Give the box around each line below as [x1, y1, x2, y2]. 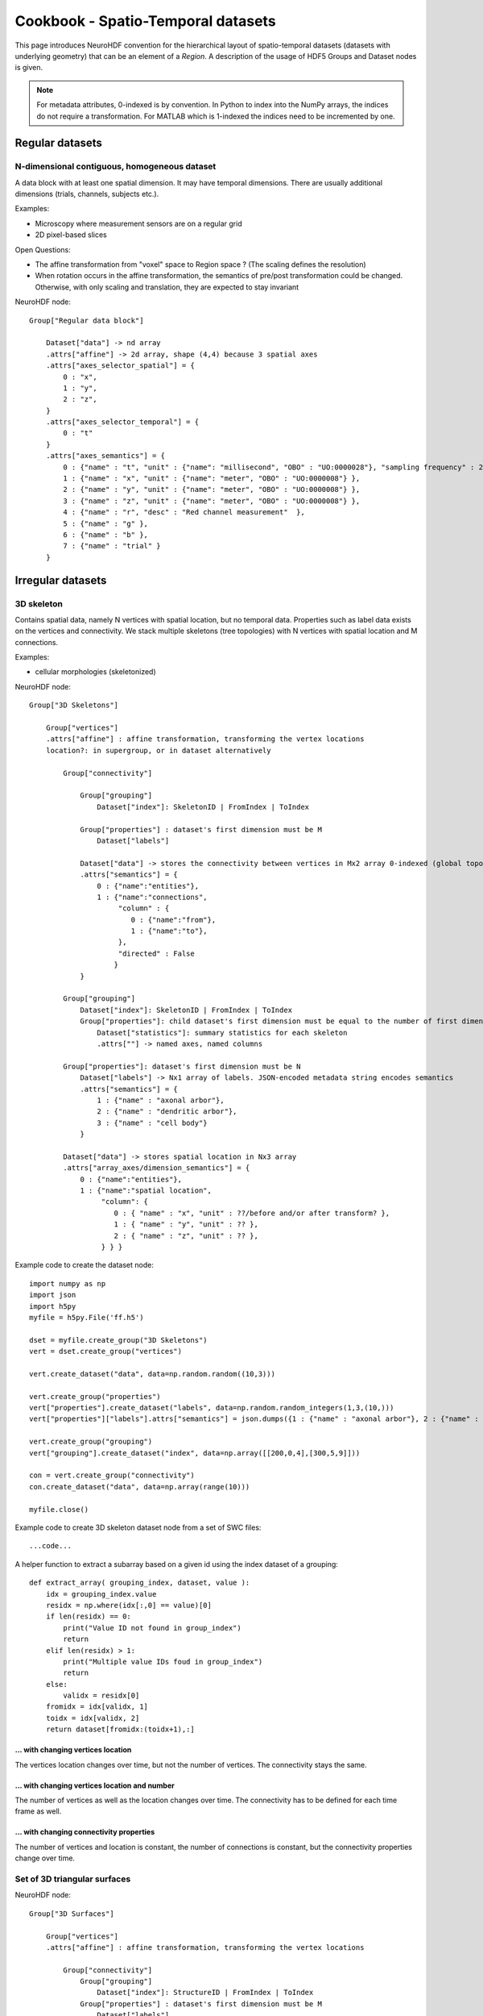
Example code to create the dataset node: [14, 1260, 155, 1270]
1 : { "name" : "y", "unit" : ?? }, [114, 1220, 259, 1229]
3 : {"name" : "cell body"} [97, 1118, 208, 1127]
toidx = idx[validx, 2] [45, 1714, 140, 1722]
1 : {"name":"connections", [97, 892, 208, 902]
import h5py [29, 1302, 76, 1310]
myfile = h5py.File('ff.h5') [29, 1313, 144, 1322]
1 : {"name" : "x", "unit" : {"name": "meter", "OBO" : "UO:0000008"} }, [63, 474, 361, 483]
